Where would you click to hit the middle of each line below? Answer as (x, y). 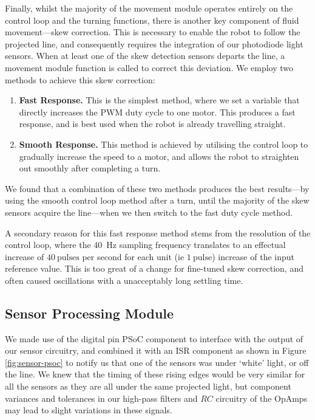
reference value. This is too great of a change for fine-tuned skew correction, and (154, 268)
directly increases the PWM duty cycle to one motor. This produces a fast (157, 112)
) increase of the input (253, 256)
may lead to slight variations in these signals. (89, 410)
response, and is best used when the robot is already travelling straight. (152, 124)
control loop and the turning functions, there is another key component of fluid (152, 20)
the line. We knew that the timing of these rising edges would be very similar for (155, 374)
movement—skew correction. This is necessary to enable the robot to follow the (153, 32)
